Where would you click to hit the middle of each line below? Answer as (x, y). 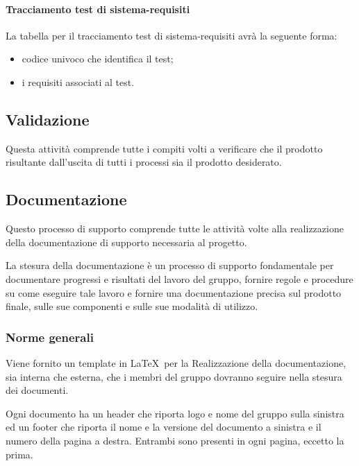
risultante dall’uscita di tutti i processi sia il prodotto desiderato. (144, 162)
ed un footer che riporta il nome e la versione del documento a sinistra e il (164, 427)
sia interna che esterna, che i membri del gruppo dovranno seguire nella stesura (174, 376)
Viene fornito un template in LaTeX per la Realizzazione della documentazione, (176, 362)
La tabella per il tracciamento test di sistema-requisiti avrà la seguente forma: (172, 35)
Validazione (48, 119)
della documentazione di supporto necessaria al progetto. (126, 242)
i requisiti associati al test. (78, 81)
